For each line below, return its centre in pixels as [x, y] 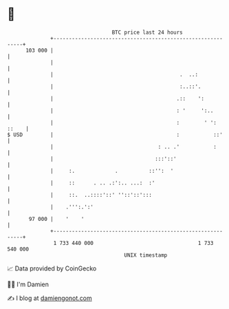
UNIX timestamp [146, 255]
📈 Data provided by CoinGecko [52, 268]
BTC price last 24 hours [148, 32]
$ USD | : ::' [115, 135]
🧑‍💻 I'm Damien [28, 284]
